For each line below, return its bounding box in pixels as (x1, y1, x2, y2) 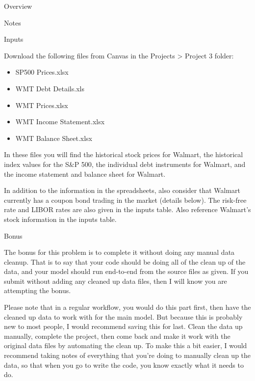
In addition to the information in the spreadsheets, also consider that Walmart (4, 185, 241, 195)
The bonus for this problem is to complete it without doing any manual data (4, 247, 235, 257)
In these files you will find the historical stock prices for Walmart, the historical (4, 149, 243, 160)
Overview (4, 1, 32, 11)
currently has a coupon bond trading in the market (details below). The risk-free (4, 194, 247, 205)
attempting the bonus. (4, 285, 71, 296)
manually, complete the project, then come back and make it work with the (4, 330, 230, 341)
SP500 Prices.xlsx (15, 67, 69, 77)
